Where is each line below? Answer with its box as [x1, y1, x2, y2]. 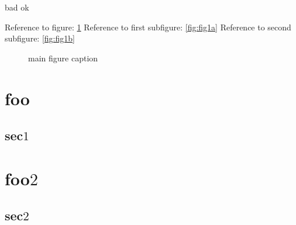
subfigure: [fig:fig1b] [5, 32, 75, 44]
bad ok [5, 1, 29, 13]
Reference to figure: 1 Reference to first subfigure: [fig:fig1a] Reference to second [5, 20, 291, 33]
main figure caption [28, 51, 98, 64]
